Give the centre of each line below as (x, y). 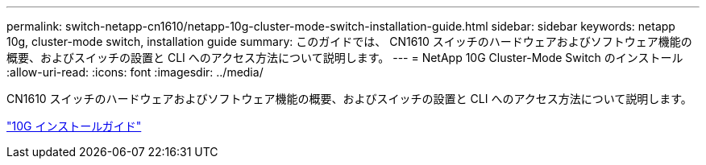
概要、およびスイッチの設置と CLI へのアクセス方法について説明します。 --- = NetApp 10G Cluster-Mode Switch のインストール (345, 58)
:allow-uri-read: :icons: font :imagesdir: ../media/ (135, 72)
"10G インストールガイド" (74, 126)
